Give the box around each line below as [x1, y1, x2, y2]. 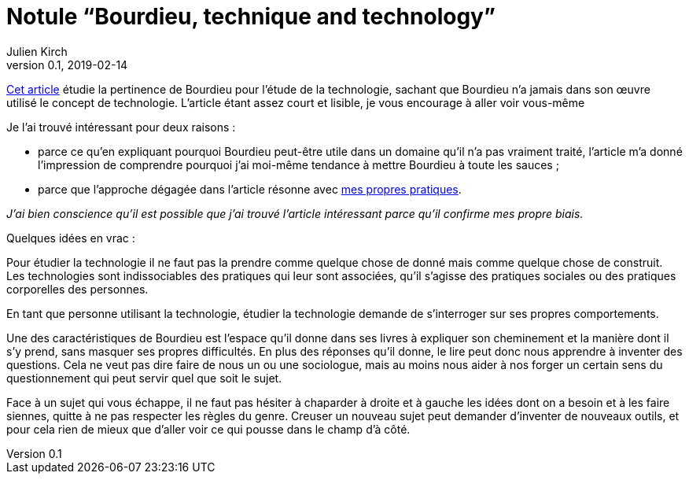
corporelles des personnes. [6, 282, 149, 296]
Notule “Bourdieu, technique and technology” [6, 3, 496, 30]
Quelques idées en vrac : [6, 231, 135, 245]
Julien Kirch [6, 44, 68, 58]
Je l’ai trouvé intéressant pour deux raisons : [6, 120, 236, 134]
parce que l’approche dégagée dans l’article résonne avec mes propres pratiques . [38, 182, 462, 196]
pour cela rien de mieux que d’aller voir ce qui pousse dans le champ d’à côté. [6, 422, 411, 436]
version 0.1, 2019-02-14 [6, 57, 128, 72]
